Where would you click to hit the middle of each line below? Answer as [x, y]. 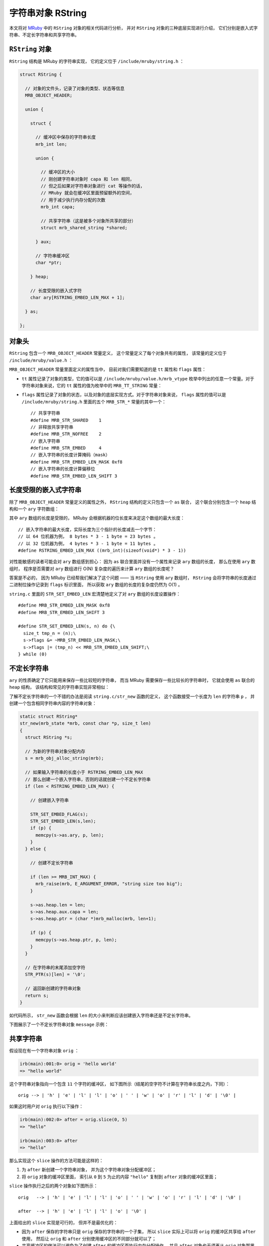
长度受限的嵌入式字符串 [45, 490]
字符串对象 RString [48, 13]
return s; [37, 995]
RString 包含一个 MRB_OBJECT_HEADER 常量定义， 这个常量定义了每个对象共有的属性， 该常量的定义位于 [118, 353]
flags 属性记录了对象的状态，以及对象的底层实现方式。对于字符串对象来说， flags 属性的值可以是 [124, 395]
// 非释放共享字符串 [52, 427]
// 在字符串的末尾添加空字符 [55, 968]
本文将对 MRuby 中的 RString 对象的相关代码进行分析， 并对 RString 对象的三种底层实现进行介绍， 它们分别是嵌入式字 [134, 28]
